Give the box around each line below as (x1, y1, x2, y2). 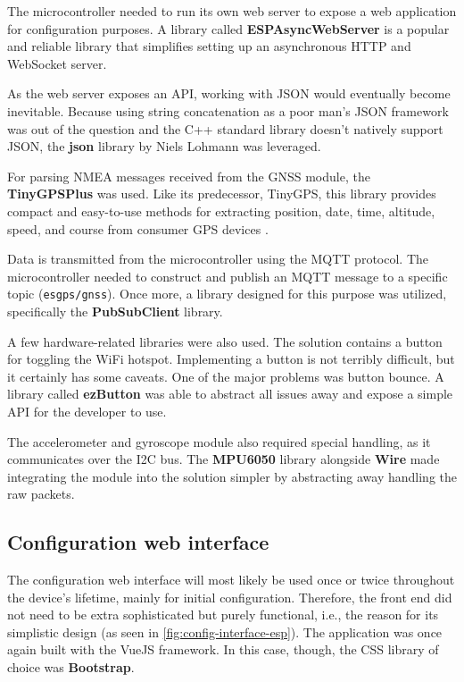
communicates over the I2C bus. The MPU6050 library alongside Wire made (7, 450, 440, 468)
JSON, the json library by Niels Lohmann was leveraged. (7, 137, 321, 156)
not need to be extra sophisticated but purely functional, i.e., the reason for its (7, 605, 439, 624)
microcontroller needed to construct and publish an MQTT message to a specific (7, 266, 448, 285)
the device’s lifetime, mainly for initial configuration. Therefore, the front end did (7, 587, 452, 606)
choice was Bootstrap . (7, 658, 135, 677)
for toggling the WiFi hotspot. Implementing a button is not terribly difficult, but (7, 349, 455, 368)
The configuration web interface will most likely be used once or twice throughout (7, 570, 455, 589)
